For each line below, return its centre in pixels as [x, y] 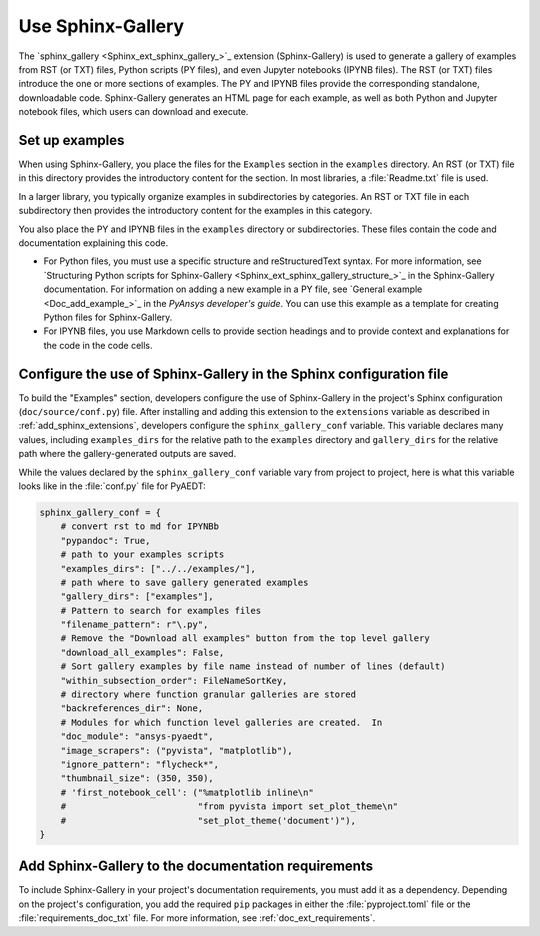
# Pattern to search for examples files [161, 610]
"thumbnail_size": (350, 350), [137, 778]
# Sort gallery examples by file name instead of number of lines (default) [253, 666]
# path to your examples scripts [142, 554]
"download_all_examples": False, [142, 652]
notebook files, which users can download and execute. [133, 112]
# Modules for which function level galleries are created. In [221, 722]
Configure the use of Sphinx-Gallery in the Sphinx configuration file [233, 373]
